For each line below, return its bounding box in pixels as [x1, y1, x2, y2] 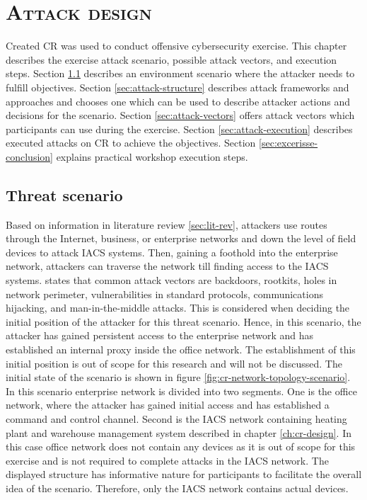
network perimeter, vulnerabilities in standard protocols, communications [6, 286, 323, 301]
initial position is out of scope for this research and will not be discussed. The [6, 356, 342, 370]
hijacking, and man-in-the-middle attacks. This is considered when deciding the [6, 300, 350, 315]
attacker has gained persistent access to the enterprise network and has [6, 328, 314, 343]
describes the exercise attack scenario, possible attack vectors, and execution [6, 52, 337, 67]
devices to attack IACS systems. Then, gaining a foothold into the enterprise [6, 244, 338, 259]
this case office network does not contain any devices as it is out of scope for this [6, 439, 356, 454]
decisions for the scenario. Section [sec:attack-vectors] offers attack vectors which [6, 108, 355, 123]
